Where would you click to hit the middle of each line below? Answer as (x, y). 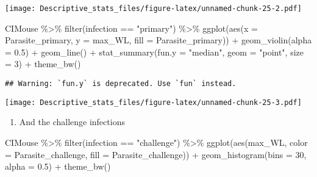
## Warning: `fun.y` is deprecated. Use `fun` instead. (121, 84)
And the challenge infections (72, 122)
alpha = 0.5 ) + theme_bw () (58, 166)
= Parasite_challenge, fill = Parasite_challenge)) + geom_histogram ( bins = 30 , (156, 154)
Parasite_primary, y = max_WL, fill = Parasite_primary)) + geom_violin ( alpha (158, 40)
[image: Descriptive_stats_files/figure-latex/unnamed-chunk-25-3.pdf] (153, 102)
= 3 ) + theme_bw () (43, 64)
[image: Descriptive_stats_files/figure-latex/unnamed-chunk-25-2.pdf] (153, 9)
